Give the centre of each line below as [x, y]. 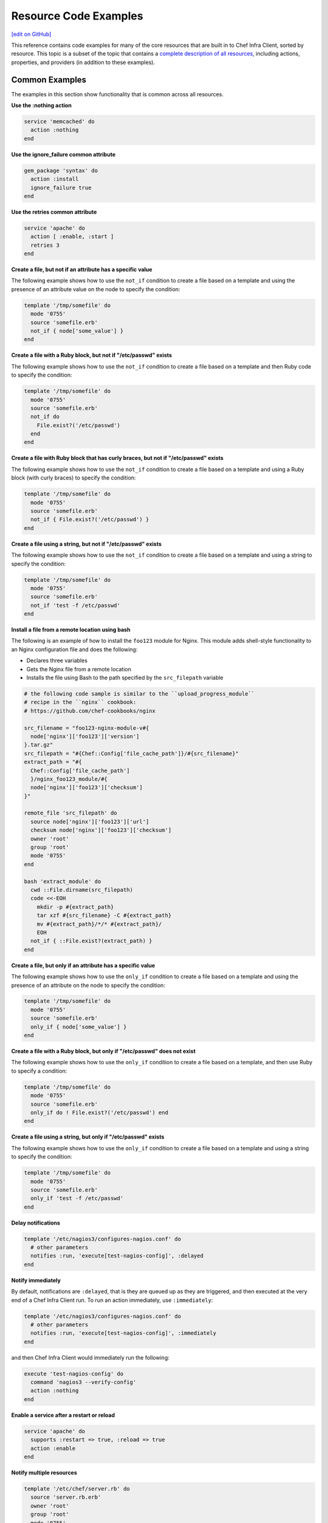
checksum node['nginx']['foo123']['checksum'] [101, 830]
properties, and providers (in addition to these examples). [83, 62]
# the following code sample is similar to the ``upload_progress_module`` [139, 694]
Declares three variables [57, 660]
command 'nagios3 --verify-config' [84, 1382]
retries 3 [45, 245]
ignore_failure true [61, 188]
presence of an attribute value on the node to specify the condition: [96, 289]
